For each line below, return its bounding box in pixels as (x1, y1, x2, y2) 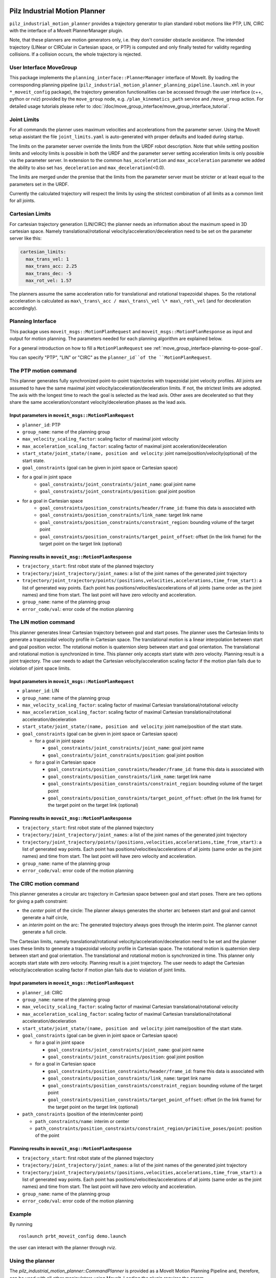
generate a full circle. (22, 929, 67, 935)
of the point (35, 1132, 60, 1138)
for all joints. (9, 197, 36, 204)
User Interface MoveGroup (9, 64, 77, 71)
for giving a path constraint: (9, 898, 68, 904)
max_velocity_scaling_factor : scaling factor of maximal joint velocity (22, 436, 179, 442)
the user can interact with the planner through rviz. (9, 1245, 117, 1251)
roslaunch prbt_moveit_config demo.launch (18, 1233, 127, 1239)
